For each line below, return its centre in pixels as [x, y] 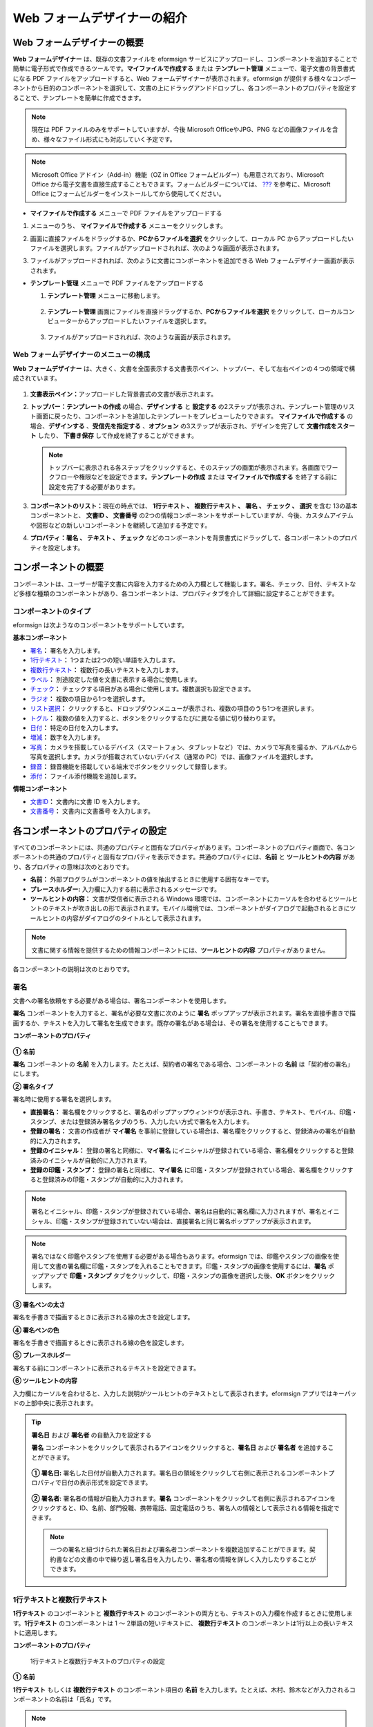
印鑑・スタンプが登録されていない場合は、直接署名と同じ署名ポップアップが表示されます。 [185, 1221]
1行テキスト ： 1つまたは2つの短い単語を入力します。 [105, 660]
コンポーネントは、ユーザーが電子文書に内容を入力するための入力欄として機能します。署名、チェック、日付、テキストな [184, 584]
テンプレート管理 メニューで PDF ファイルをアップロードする [117, 283]
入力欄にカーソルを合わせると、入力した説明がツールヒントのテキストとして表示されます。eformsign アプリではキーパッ [185, 1393]
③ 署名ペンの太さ [39, 1304]
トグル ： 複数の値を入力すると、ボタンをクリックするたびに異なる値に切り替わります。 [154, 718]
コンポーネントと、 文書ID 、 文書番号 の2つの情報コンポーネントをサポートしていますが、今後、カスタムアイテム [192, 515]
